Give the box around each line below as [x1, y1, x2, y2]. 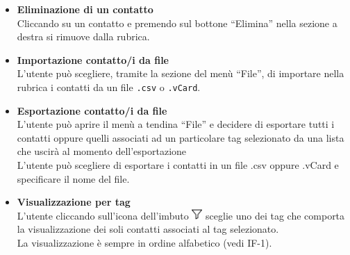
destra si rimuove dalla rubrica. [17, 29, 150, 44]
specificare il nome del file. [17, 171, 130, 186]
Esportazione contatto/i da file [17, 103, 167, 117]
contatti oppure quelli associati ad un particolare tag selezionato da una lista [17, 130, 344, 145]
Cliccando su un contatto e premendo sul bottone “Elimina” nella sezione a [17, 15, 337, 30]
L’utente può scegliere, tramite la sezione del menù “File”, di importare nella [17, 66, 344, 81]
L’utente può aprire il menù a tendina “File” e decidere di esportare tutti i [17, 117, 335, 131]
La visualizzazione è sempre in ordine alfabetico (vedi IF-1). [17, 236, 272, 250]
